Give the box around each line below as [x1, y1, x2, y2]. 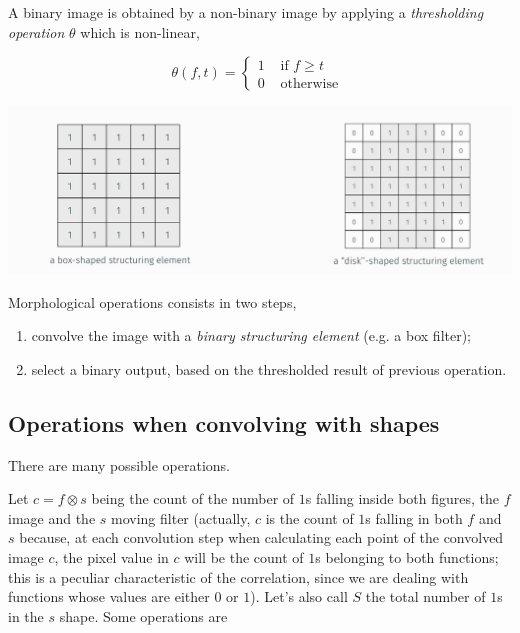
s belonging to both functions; [315, 546, 499, 567]
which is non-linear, [80, 21, 200, 42]
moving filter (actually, [111, 507, 251, 528]
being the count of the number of [91, 488, 295, 509]
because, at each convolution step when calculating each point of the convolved [19, 527, 504, 548]
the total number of [365, 586, 486, 607]
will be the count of [184, 546, 304, 567]
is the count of [265, 507, 354, 528]
